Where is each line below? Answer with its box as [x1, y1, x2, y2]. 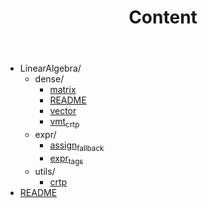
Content [128, 6, 198, 29]
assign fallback [49, 139, 105, 153]
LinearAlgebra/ [19, 62, 82, 75]
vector [49, 105, 77, 117]
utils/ [34, 165, 56, 177]
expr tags [49, 152, 84, 166]
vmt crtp [49, 116, 80, 130]
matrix [49, 84, 77, 96]
